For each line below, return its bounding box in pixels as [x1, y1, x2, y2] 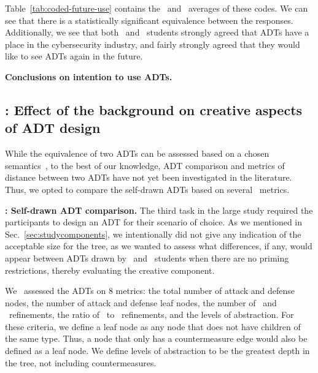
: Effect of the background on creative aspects [5, 100, 303, 119]
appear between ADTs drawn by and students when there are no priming [5, 251, 289, 264]
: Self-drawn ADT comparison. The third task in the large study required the [5, 203, 313, 216]
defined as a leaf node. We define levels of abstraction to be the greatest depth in [5, 344, 310, 357]
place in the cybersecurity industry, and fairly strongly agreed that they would [5, 37, 300, 50]
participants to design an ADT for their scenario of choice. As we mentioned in [5, 216, 303, 228]
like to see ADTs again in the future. [5, 50, 143, 62]
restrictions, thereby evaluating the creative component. [5, 263, 215, 276]
